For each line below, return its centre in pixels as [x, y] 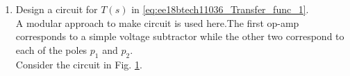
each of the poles [51, 49]
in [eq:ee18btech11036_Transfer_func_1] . [220, 9]
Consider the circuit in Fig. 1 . [79, 64]
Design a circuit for [57, 9]
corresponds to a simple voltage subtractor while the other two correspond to [180, 36]
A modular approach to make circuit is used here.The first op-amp [157, 22]
